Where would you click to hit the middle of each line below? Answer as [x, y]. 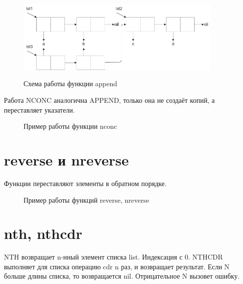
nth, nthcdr [43, 233]
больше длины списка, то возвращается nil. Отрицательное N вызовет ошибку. [122, 276]
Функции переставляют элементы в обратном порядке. [85, 183]
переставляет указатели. [39, 109]
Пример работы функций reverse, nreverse [86, 200]
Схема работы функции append [71, 83]
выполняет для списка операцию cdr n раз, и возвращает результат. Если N [117, 266]
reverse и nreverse [66, 160]
